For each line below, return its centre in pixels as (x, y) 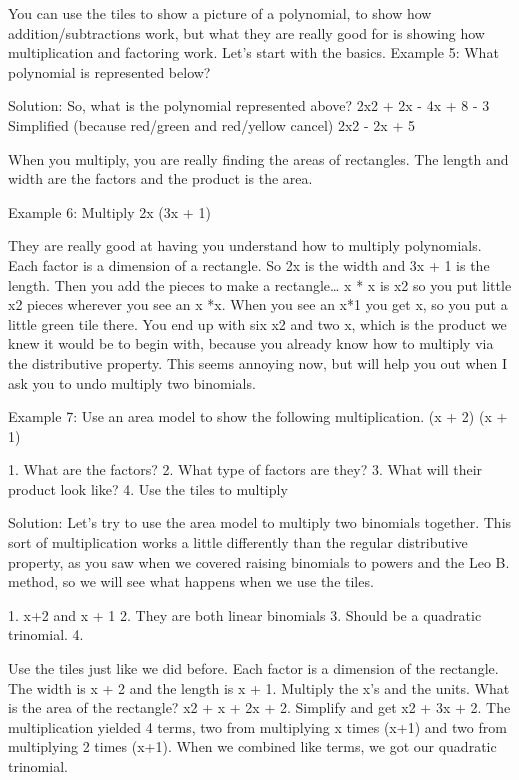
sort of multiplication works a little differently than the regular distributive (238, 542)
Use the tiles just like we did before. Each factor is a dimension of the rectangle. (253, 668)
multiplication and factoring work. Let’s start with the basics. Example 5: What (253, 52)
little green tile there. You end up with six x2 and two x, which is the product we (257, 323)
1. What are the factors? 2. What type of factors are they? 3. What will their (245, 469)
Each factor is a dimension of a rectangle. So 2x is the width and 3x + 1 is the (249, 264)
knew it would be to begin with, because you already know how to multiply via (251, 343)
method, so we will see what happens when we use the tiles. (191, 581)
